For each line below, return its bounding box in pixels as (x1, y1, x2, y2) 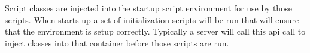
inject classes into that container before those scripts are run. (5, 36, 229, 49)
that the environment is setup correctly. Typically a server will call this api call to (5, 25, 306, 38)
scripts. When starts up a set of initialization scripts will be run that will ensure (5, 13, 299, 26)
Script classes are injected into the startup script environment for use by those (5, 2, 292, 14)
